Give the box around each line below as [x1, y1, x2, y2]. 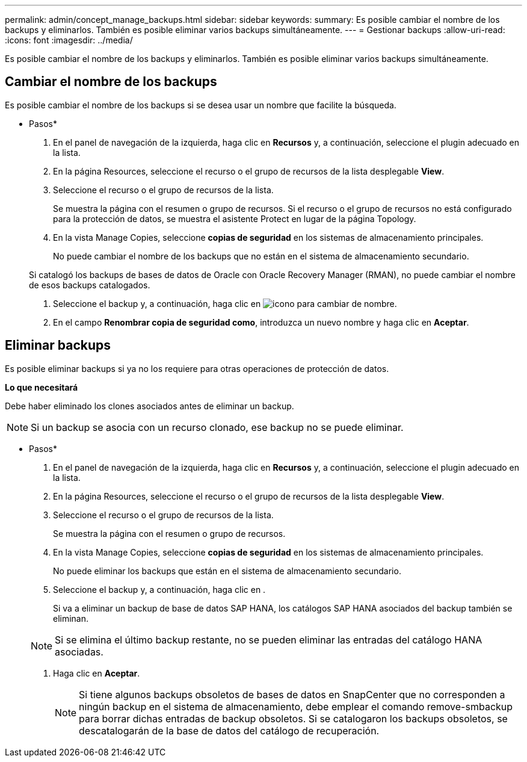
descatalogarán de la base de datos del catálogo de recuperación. [79, 724, 380, 737]
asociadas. [55, 645, 103, 658]
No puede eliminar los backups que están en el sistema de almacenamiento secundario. [53, 565, 401, 576]
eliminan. [53, 613, 89, 624]
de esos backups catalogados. [29, 279, 150, 290]
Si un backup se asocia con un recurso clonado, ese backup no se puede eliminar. [31, 421, 404, 433]
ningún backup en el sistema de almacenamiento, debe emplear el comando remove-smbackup [79, 700, 513, 713]
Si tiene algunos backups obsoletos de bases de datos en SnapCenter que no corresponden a [79, 688, 505, 701]
